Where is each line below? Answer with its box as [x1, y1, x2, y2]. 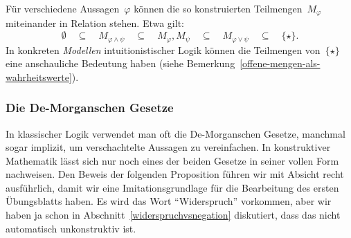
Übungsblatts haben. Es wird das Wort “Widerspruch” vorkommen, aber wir [6, 194, 332, 208]
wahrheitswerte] [6, 69, 72, 84]
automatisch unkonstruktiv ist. [6, 221, 136, 235]
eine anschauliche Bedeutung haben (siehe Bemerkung [6, 56, 235, 71]
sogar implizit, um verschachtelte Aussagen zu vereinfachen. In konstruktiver [6, 140, 331, 154]
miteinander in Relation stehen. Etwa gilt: [6, 16, 184, 30]
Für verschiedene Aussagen [6, 1, 120, 15]
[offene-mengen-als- [240, 56, 321, 71]
